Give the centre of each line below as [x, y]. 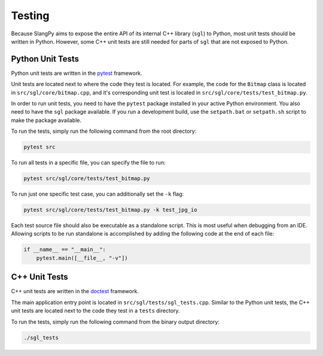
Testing [30, 16]
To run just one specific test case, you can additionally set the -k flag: [97, 194]
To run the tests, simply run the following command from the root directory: [104, 131]
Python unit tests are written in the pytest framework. [77, 73]
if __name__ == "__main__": [65, 249]
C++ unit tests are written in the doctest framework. [75, 291]
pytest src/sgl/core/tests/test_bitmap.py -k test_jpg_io [110, 210]
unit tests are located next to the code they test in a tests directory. [95, 311]
